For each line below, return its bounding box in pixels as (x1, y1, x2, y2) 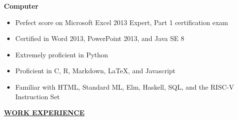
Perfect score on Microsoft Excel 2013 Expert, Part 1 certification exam (15, 17, 228, 27)
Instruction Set (15, 91, 60, 101)
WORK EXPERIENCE (4, 107, 85, 118)
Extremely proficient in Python (15, 49, 108, 59)
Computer (4, 1, 39, 11)
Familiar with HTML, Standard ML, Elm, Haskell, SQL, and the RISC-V (15, 81, 234, 92)
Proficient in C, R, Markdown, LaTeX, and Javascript (15, 66, 175, 76)
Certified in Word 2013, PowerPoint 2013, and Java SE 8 (15, 33, 184, 43)
